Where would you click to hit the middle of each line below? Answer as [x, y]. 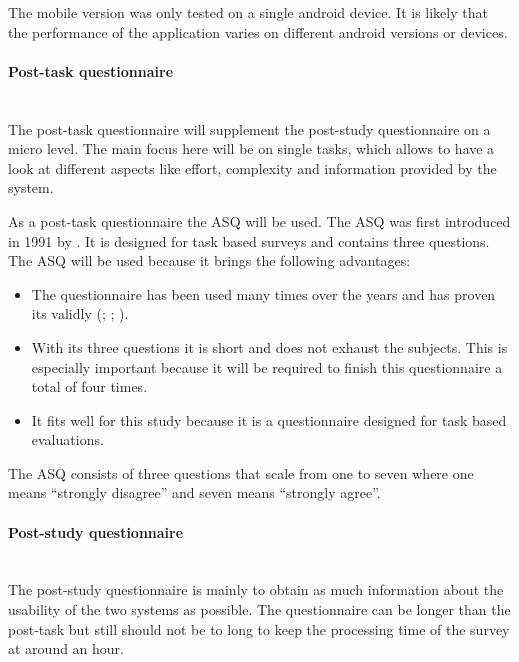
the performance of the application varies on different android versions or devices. [258, 31]
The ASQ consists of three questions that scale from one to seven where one [241, 472]
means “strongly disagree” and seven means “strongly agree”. [194, 492]
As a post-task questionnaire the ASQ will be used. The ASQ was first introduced [259, 220]
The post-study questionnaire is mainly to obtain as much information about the [256, 589]
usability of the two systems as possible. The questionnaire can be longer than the [259, 609]
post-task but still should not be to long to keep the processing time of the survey [259, 628]
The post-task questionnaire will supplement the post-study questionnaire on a [249, 128]
